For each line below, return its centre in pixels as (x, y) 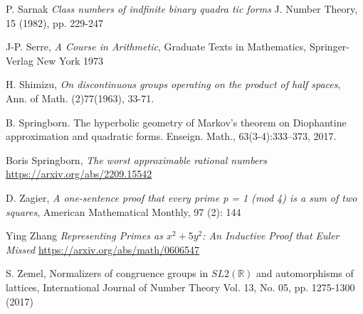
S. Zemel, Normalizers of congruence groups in (107, 273)
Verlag (20, 60)
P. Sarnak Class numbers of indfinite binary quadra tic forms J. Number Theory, (182, 9)
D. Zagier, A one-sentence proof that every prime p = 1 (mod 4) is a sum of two (181, 197)
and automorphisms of (305, 273)
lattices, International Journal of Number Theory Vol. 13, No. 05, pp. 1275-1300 (180, 287)
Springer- (329, 47)
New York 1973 (70, 60)
